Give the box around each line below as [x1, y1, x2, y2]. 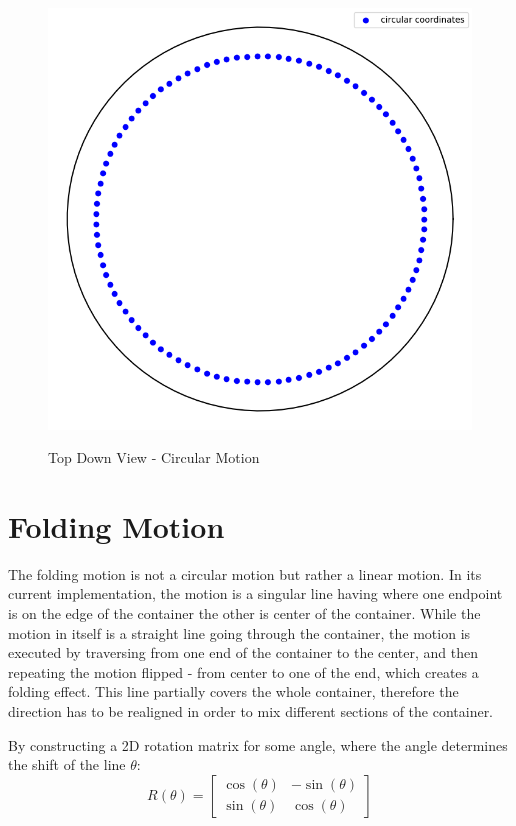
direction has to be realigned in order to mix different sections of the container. [8, 701, 494, 722]
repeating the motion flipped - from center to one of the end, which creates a [8, 661, 479, 682]
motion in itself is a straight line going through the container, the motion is [8, 622, 471, 643]
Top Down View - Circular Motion [48, 447, 260, 468]
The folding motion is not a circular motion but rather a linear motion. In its [8, 563, 482, 584]
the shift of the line [8, 754, 126, 775]
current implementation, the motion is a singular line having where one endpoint [8, 583, 503, 604]
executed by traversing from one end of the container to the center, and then [8, 642, 479, 663]
